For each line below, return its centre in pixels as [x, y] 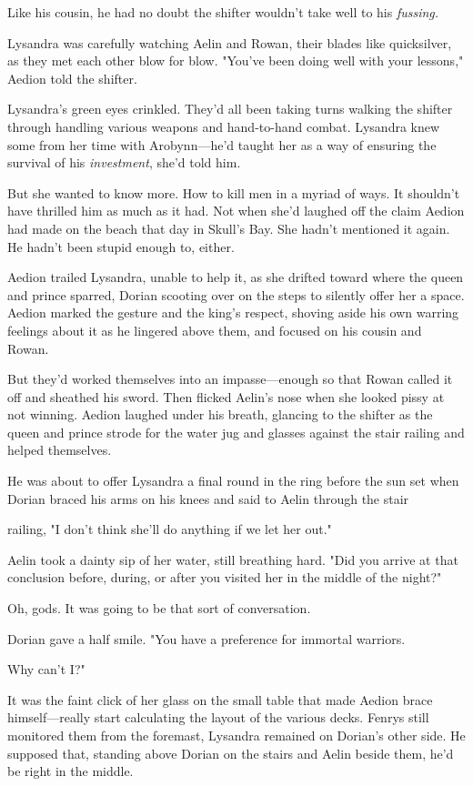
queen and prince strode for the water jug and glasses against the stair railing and [236, 432]
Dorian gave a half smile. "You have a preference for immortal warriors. [206, 638]
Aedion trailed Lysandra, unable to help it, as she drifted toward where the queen [236, 277]
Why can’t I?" [46, 669]
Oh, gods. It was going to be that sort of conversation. [159, 608]
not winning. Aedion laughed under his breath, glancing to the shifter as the [220, 414]
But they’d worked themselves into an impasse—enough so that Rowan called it [230, 379]
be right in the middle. [70, 771]
